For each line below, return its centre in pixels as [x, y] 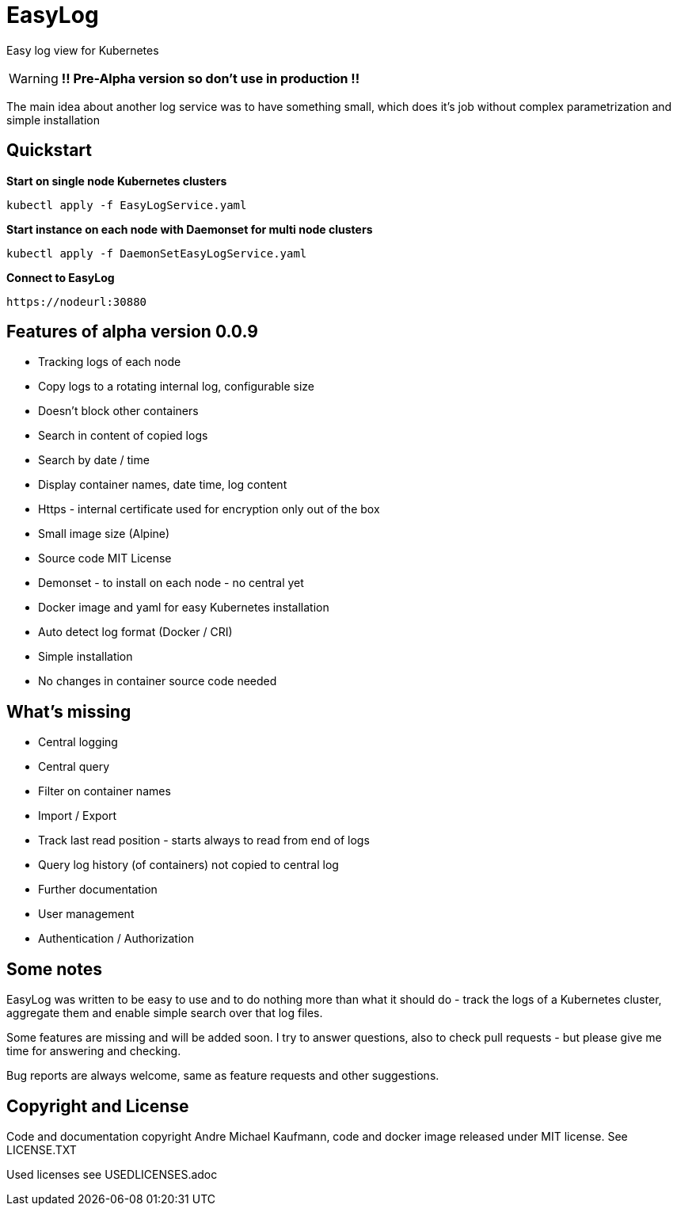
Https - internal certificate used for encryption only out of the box [209, 509]
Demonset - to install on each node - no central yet [171, 583]
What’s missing [69, 711]
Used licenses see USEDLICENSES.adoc [112, 1174]
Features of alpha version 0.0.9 [132, 332]
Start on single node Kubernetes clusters [117, 181]
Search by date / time [94, 460]
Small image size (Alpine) [104, 534]
